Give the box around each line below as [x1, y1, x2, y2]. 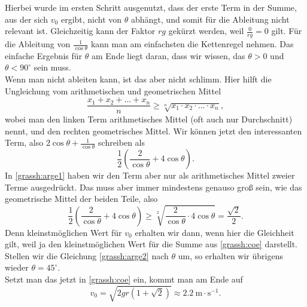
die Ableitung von [5, 38, 71, 50]
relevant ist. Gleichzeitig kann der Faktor [5, 24, 156, 37]
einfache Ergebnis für [5, 49, 83, 62]
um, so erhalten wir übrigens [178, 249, 283, 262]
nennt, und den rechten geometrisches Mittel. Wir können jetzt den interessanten [5, 124, 302, 137]
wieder [5, 261, 29, 274]
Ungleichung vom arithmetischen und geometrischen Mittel [5, 84, 221, 97]
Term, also [5, 136, 44, 149]
